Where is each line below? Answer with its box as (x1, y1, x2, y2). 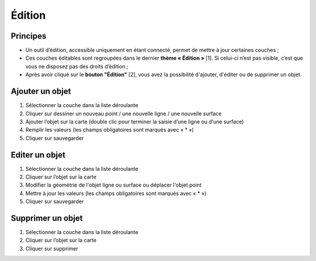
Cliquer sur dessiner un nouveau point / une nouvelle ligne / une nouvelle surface (25, 110, 222, 117)
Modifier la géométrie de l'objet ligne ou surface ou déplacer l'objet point (25, 181, 202, 188)
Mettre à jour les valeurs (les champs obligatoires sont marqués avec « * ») (25, 190, 207, 197)
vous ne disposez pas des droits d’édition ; (25, 63, 129, 70)
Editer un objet (11, 150, 66, 160)
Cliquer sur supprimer (25, 245, 78, 252)
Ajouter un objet (11, 87, 71, 97)
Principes (11, 31, 47, 41)
